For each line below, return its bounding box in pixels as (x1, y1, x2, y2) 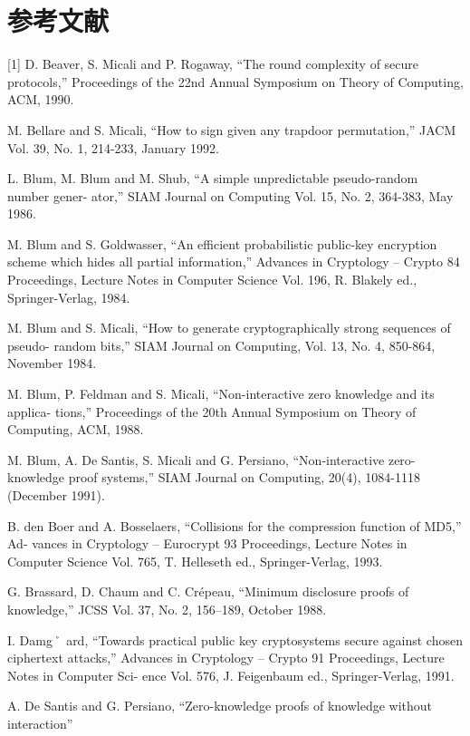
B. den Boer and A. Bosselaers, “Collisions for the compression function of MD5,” (7, 516, 462, 535)
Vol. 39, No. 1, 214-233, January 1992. (7, 138, 219, 157)
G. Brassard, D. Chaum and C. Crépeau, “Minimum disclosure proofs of (7, 582, 409, 601)
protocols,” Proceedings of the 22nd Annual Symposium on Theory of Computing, (7, 72, 464, 91)
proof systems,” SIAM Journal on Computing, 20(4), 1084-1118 (68, 468, 420, 487)
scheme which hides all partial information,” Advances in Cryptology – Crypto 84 (7, 252, 460, 271)
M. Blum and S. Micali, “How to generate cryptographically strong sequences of (7, 318, 451, 337)
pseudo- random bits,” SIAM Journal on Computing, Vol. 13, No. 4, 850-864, (7, 335, 436, 354)
